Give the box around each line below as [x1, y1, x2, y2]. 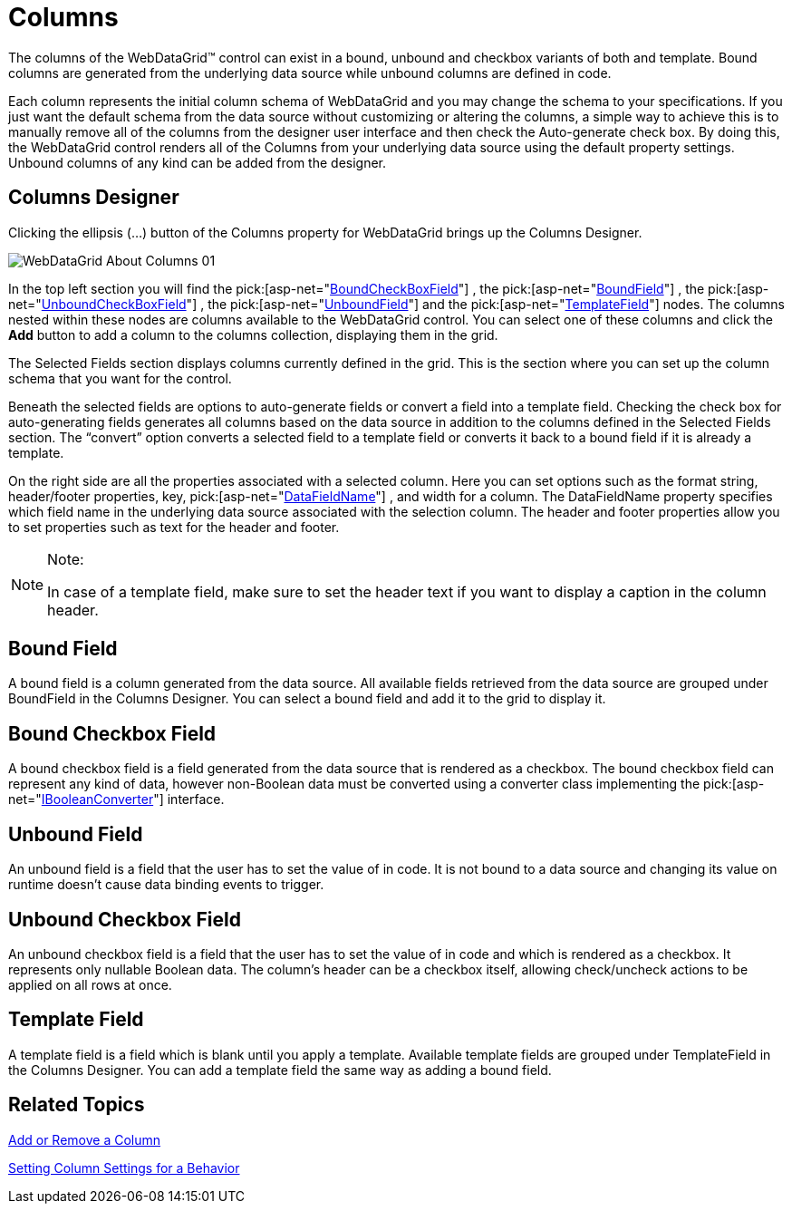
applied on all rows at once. [8, 976, 172, 993]
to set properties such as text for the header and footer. [8, 518, 340, 535]
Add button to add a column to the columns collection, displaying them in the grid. [8, 326, 498, 343]
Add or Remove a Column [8, 1131, 161, 1148]
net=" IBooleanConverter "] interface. [8, 791, 225, 808]
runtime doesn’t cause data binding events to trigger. [8, 877, 324, 893]
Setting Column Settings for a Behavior [8, 1159, 240, 1176]
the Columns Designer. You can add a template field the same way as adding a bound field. [8, 1061, 552, 1078]
